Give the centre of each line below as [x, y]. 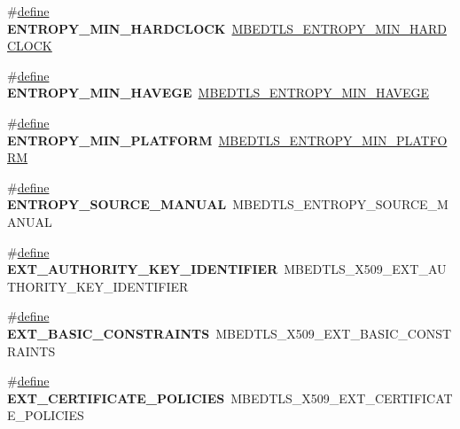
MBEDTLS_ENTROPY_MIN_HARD [339, 28]
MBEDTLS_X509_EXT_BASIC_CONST [334, 333]
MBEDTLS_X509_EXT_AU [365, 269]
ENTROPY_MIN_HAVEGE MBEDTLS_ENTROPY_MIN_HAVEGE [218, 93]
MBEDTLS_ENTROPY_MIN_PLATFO [333, 140]
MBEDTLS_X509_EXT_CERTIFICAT [342, 398]
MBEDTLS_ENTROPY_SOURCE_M [340, 204]
